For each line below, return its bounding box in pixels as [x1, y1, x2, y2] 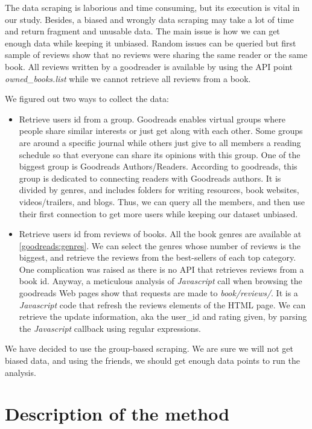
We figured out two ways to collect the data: [5, 92, 169, 105]
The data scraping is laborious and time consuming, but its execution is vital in [5, 1, 300, 13]
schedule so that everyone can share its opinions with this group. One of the [19, 148, 301, 160]
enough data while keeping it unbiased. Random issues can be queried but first [5, 36, 296, 49]
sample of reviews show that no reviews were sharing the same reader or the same [5, 48, 308, 61]
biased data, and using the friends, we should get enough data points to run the [5, 354, 300, 367]
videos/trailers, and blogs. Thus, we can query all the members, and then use [19, 195, 305, 208]
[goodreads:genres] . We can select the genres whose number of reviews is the [19, 239, 301, 252]
